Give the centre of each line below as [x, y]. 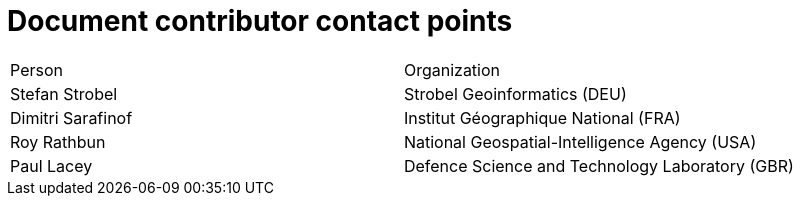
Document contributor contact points [260, 21]
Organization [452, 69]
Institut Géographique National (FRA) [542, 117]
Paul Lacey [51, 165]
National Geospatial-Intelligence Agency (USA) [580, 141]
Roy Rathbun [58, 141]
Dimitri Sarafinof [71, 117]
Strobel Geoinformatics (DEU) [515, 93]
